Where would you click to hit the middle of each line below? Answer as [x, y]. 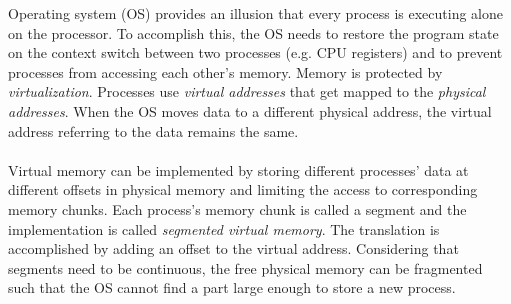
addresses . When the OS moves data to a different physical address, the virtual [250, 110]
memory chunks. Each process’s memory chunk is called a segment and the [237, 208]
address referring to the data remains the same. [153, 130]
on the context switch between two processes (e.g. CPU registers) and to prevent [255, 52]
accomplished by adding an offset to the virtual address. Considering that [233, 248]
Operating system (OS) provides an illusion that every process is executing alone [255, 13]
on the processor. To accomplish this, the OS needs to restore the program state [253, 32]
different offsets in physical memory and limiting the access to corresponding [243, 189]
